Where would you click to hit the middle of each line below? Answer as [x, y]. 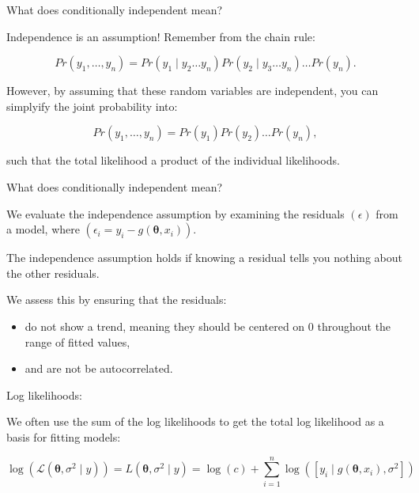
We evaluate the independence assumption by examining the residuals [176, 213]
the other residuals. [53, 273]
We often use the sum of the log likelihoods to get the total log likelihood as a [195, 421]
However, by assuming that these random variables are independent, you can [193, 91]
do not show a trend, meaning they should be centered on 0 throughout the [208, 326]
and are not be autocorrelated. [99, 368]
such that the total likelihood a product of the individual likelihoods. [173, 160]
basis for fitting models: [64, 436]
